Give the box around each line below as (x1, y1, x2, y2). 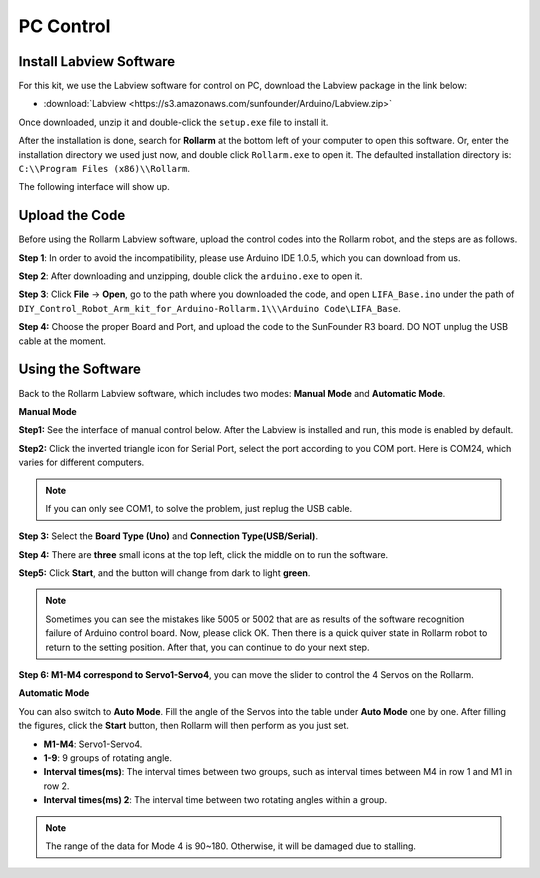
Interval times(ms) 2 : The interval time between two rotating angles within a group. (43, 794, 388, 806)
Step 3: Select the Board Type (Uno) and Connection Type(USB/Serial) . (18, 530, 319, 542)
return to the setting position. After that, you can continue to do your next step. (45, 641, 370, 653)
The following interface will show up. (18, 181, 170, 193)
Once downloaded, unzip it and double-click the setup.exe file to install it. (18, 116, 329, 128)
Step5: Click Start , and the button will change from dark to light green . (18, 567, 311, 579)
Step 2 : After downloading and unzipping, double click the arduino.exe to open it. (18, 270, 363, 282)
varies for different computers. (18, 456, 145, 469)
